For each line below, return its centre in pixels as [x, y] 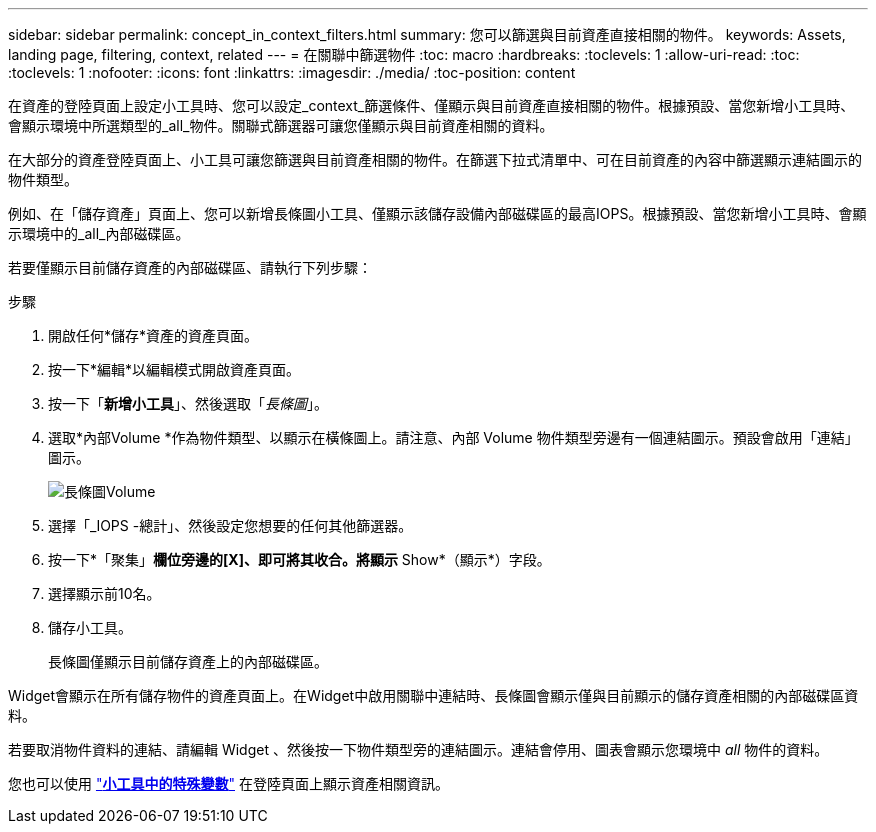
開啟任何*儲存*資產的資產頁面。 [153, 335]
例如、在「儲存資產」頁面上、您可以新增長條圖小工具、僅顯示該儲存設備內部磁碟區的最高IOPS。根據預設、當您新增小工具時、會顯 [437, 213]
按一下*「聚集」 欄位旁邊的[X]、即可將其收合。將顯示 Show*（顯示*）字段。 [299, 559]
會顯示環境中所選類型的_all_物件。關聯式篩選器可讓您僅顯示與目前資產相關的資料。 [281, 125]
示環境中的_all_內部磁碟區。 [99, 233]
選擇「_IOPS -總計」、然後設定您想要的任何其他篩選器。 [230, 525]
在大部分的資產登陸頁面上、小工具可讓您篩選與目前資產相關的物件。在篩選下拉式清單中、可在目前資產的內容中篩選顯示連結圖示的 [435, 159]
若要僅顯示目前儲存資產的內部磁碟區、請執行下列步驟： [190, 267]
